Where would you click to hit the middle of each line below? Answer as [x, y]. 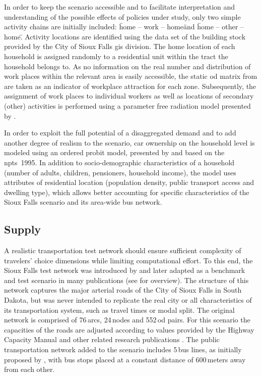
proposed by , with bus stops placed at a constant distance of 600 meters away [125, 359]
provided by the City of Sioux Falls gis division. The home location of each [120, 46]
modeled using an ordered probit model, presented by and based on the [114, 152]
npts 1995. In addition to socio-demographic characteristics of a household [119, 162]
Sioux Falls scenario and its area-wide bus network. [83, 202]
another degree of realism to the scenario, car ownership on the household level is [129, 142]
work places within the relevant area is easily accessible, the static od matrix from [131, 76]
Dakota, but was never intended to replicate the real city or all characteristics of [128, 300]
